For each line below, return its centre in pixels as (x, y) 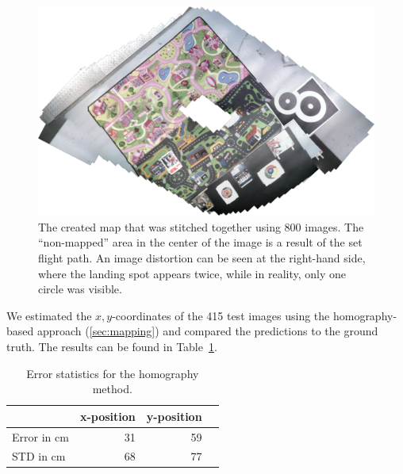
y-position (174, 416)
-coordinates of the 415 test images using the (221, 315)
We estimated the (49, 315)
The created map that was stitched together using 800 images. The (201, 226)
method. (112, 389)
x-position (107, 416)
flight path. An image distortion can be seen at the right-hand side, (202, 257)
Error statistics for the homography (113, 373)
